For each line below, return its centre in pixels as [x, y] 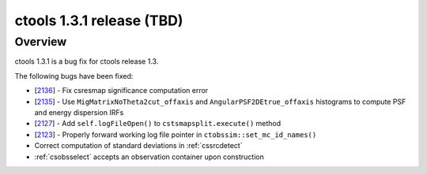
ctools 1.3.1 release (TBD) [99, 20]
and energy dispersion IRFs [79, 112]
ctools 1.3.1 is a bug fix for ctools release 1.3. [87, 61]
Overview [41, 42]
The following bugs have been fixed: [74, 76]
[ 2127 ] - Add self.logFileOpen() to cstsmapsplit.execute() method [158, 124]
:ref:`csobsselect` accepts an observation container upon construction [149, 157]
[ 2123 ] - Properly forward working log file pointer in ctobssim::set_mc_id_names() [176, 135]
